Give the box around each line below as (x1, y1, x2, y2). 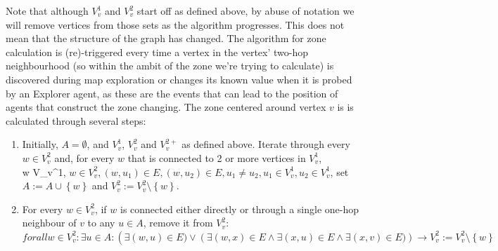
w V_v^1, (22, 164, 66, 179)
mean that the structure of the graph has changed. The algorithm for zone (6, 31, 326, 46)
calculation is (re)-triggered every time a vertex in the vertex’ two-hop (6, 44, 308, 59)
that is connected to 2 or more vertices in (127, 150, 306, 165)
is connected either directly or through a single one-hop (120, 201, 359, 216)
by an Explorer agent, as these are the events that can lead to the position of (6, 86, 338, 100)
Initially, (22, 137, 58, 151)
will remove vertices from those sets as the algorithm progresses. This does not (6, 17, 345, 32)
